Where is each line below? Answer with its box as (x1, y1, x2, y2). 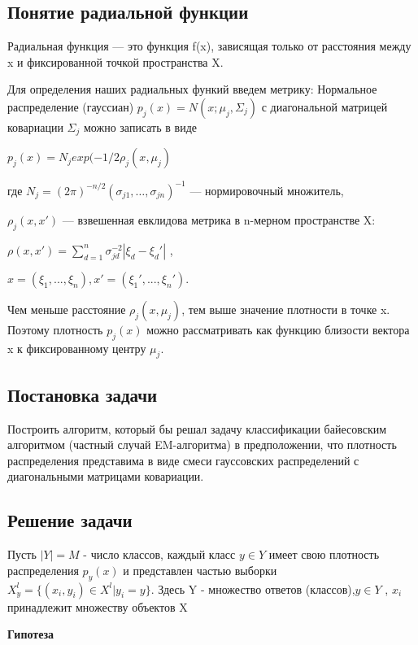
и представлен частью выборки (123, 561, 277, 578)
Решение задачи (7, 508, 133, 533)
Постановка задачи (7, 381, 158, 407)
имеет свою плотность (268, 546, 380, 563)
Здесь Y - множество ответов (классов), (158, 580, 355, 597)
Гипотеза (7, 625, 54, 643)
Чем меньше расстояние (7, 300, 126, 317)
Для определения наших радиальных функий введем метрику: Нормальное (7, 81, 377, 98)
